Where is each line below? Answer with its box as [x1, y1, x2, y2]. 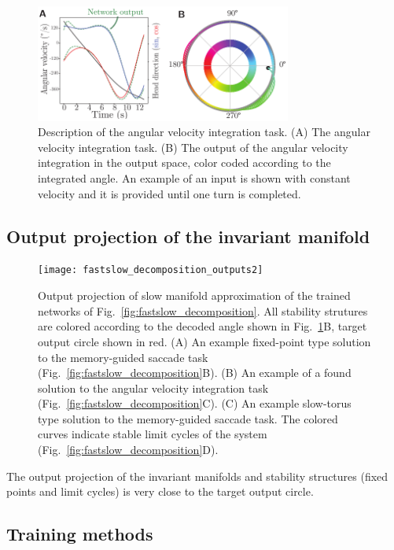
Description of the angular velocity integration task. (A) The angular [38, 124, 370, 140]
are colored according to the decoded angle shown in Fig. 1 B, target [38, 318, 367, 334]
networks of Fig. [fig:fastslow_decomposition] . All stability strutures [38, 302, 368, 319]
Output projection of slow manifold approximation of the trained [38, 287, 351, 304]
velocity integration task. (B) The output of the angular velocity [38, 138, 348, 155]
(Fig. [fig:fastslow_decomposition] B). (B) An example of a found [38, 364, 352, 381]
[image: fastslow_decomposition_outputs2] [38, 264, 263, 276]
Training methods [6, 522, 153, 546]
